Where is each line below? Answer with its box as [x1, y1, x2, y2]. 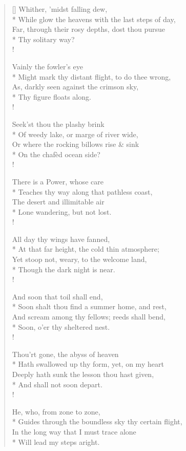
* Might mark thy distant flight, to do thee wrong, [12, 71, 171, 82]
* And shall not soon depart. [12, 379, 102, 389]
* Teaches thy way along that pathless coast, [12, 186, 153, 197]
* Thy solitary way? [12, 33, 75, 44]
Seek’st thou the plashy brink [12, 118, 105, 129]
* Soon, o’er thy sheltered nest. [12, 321, 110, 332]
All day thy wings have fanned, [12, 233, 110, 244]
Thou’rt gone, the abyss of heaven [12, 348, 119, 359]
